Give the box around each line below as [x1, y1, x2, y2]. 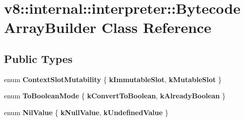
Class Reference [101, 17, 211, 37]
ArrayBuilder [4, 17, 97, 37]
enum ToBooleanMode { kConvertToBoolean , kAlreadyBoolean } [4, 91, 226, 101]
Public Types [4, 51, 73, 66]
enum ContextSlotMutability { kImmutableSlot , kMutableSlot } [4, 74, 222, 84]
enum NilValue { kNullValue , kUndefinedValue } [4, 107, 169, 117]
